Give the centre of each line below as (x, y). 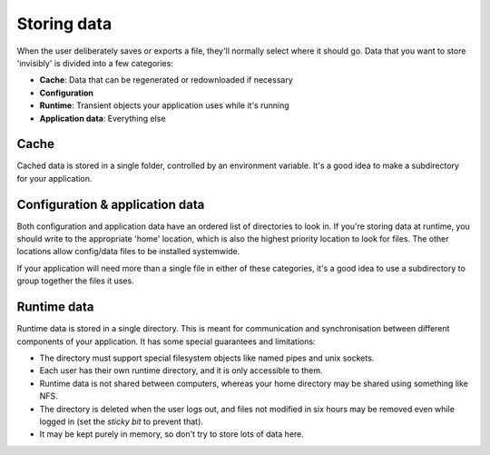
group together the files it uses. (76, 281)
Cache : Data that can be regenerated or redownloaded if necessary (167, 80)
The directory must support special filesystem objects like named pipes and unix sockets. (207, 358)
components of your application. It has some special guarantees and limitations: (167, 341)
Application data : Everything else (103, 118)
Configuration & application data (111, 204)
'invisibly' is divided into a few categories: (95, 63)
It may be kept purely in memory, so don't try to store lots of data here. (171, 434)
